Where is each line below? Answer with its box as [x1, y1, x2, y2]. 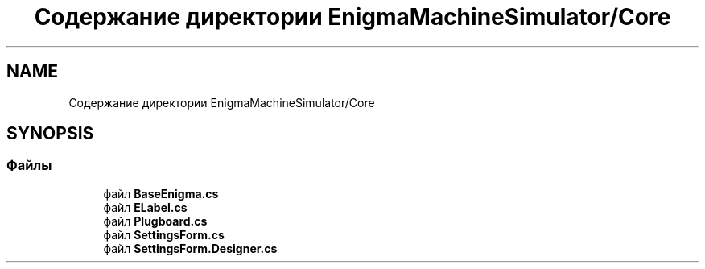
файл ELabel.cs [103, 200, 188, 214]
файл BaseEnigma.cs [103, 186, 219, 201]
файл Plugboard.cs [103, 213, 208, 228]
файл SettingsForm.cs [103, 227, 225, 242]
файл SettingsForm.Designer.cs [103, 241, 278, 255]
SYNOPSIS [6, 123, 94, 144]
